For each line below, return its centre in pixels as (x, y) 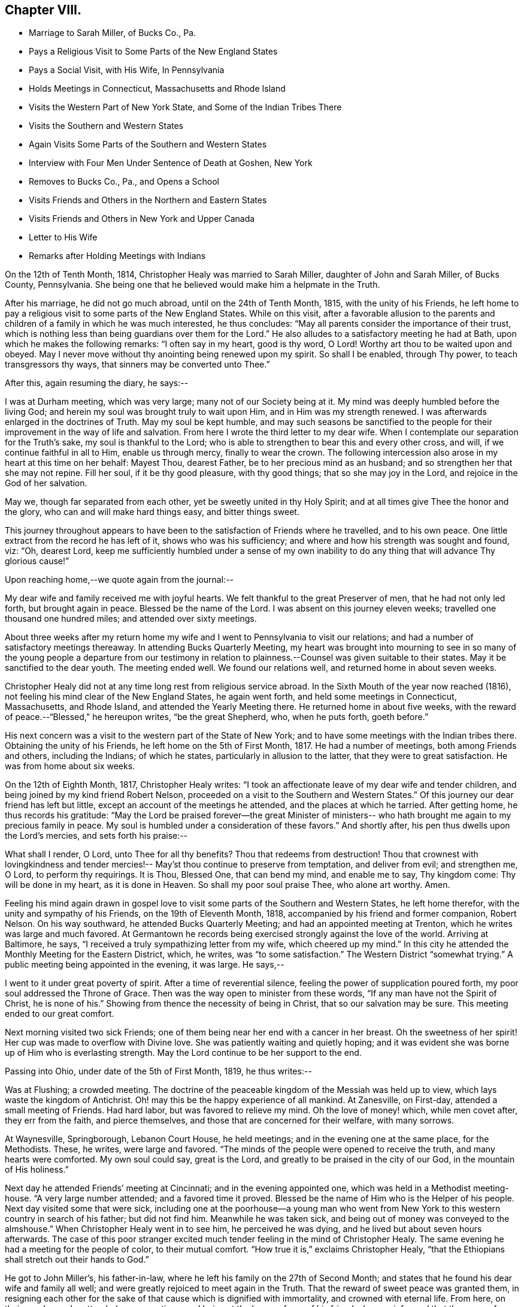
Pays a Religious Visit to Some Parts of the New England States (153, 52)
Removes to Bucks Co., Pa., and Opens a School (124, 182)
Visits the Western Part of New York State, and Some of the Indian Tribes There (185, 107)
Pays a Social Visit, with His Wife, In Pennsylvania (127, 70)
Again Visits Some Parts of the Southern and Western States (148, 144)
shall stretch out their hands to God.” (77, 1260)
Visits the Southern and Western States (106, 126)
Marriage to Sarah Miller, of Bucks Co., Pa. (113, 33)
